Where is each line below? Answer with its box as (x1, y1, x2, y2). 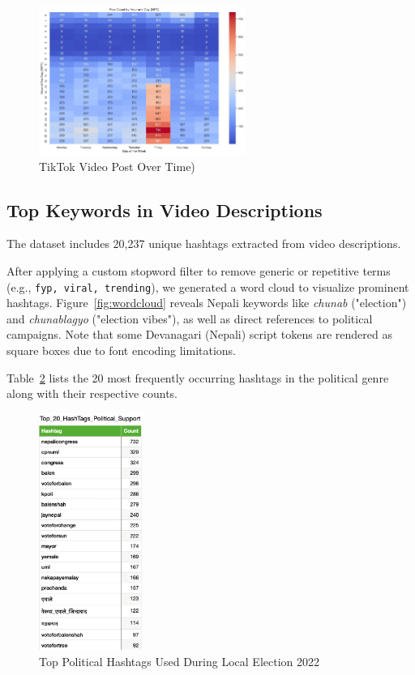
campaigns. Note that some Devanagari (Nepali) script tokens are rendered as (6, 326, 392, 343)
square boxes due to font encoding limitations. (6, 342, 237, 359)
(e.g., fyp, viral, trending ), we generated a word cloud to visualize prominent (6, 278, 409, 295)
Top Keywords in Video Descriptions (6, 197, 323, 222)
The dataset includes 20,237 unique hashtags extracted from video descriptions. (6, 235, 401, 252)
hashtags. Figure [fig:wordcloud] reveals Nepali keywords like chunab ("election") (6, 294, 407, 311)
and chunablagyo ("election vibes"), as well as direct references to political (6, 310, 373, 327)
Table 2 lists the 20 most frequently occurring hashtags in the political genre (6, 369, 389, 386)
